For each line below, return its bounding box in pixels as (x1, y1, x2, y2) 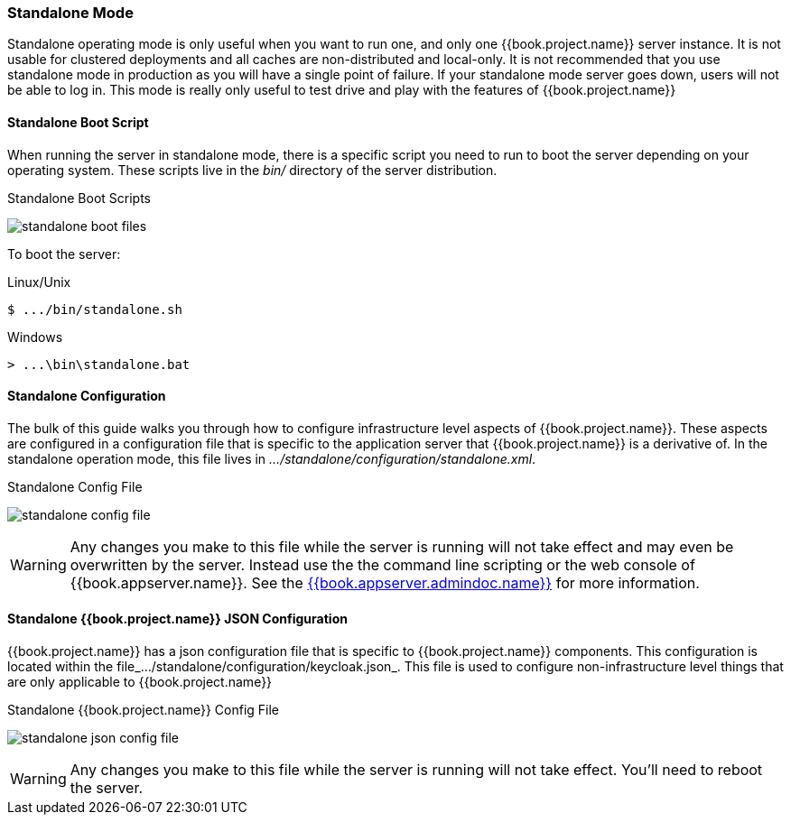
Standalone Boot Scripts (7, 189, 152, 206)
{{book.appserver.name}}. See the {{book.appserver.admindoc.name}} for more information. (70, 573, 700, 592)
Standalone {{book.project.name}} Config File (7, 702, 280, 718)
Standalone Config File (7, 478, 143, 494)
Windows (7, 328, 63, 345)
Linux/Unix (7, 273, 71, 290)
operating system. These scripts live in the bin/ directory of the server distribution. (7, 162, 498, 178)
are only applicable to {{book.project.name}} (7, 674, 273, 690)
